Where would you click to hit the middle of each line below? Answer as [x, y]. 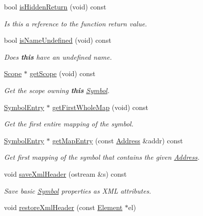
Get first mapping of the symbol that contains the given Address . [102, 157]
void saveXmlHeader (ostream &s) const [65, 173]
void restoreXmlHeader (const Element [63, 207]
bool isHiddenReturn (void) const [55, 6]
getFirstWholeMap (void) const [101, 107]
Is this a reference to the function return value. [76, 23]
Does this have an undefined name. [58, 56]
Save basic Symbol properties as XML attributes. [78, 190]
